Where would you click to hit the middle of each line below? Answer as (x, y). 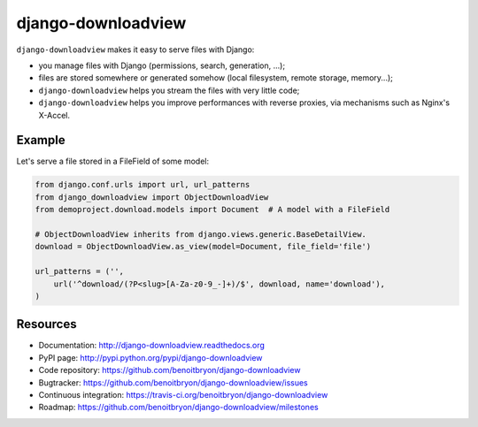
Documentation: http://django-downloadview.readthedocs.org (152, 346)
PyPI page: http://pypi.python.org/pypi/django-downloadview (150, 357)
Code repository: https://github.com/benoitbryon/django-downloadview (170, 370)
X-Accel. (54, 115)
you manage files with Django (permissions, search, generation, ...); (162, 65)
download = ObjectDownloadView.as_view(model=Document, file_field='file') (203, 247)
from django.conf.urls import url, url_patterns (143, 185)
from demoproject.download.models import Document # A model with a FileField (212, 210)
